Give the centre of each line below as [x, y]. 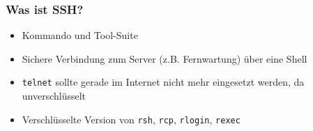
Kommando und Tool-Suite [80, 35]
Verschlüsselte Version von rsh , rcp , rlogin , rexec [131, 119]
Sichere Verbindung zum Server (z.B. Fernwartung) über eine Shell [165, 58]
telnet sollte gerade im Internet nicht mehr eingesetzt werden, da [163, 82]
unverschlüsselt [54, 96]
